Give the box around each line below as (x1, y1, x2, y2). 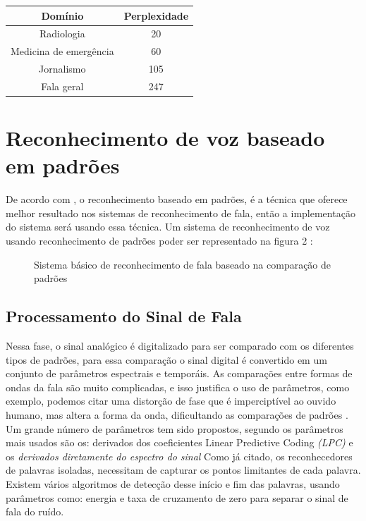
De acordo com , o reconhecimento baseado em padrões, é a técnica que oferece (6, 192, 348, 207)
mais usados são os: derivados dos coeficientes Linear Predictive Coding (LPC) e (6, 435, 353, 450)
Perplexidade (123, 8, 189, 23)
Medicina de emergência (11, 44, 114, 59)
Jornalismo (39, 61, 86, 76)
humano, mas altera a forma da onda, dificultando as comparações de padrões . (6, 407, 348, 422)
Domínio (41, 8, 84, 23)
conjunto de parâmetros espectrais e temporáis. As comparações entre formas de (6, 366, 353, 381)
